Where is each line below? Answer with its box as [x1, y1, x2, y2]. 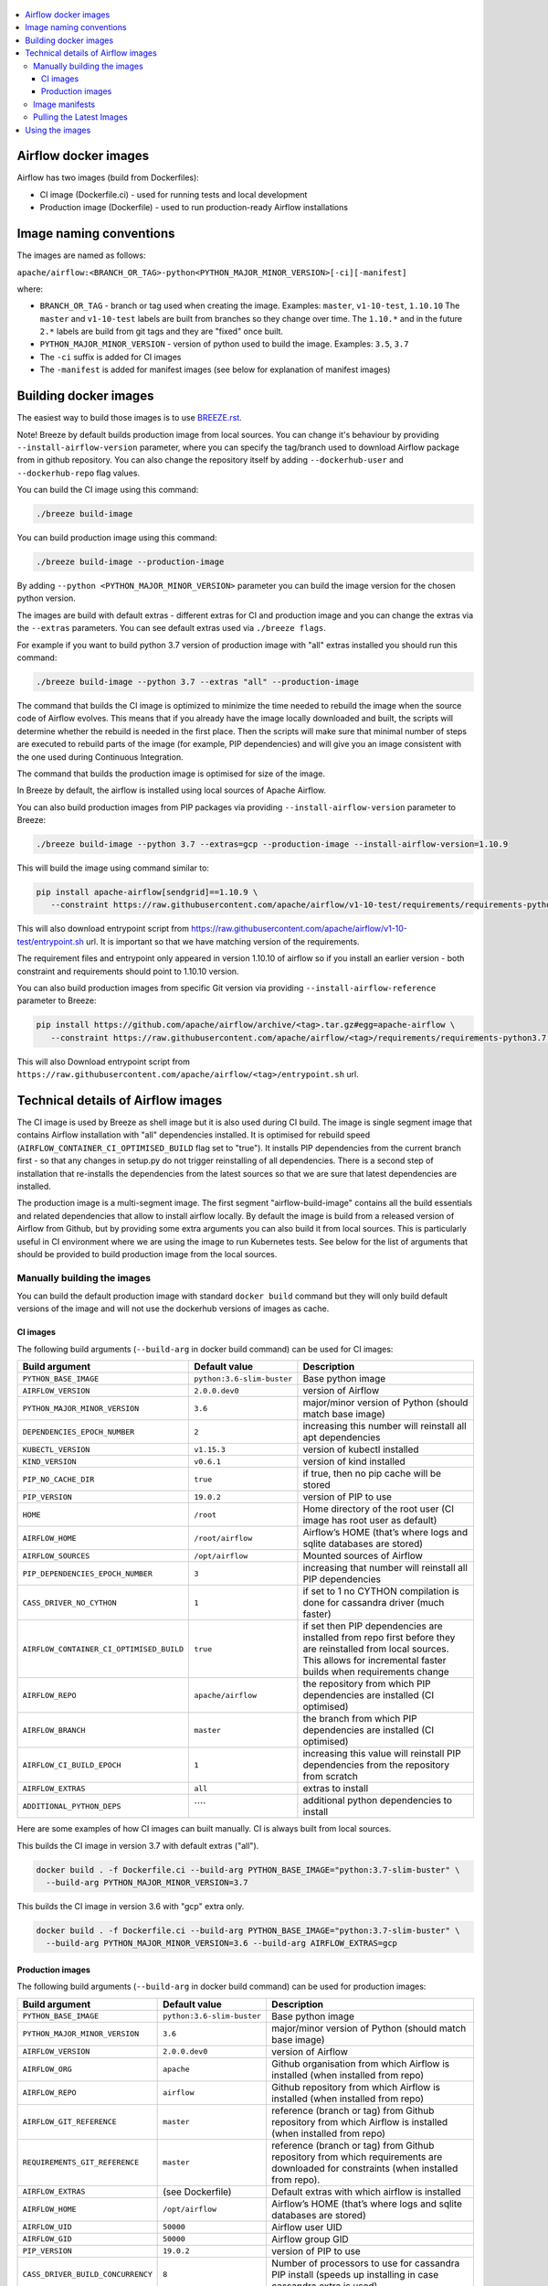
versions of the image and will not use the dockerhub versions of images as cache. [16, 1303, 330, 1314]
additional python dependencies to [302, 1794, 452, 1807]
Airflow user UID [270, 2220, 342, 2233]
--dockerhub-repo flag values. [16, 467, 141, 478]
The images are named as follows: [16, 250, 146, 261]
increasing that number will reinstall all [302, 1562, 468, 1575]
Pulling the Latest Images [33, 112, 128, 123]
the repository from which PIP [302, 1678, 431, 1691]
